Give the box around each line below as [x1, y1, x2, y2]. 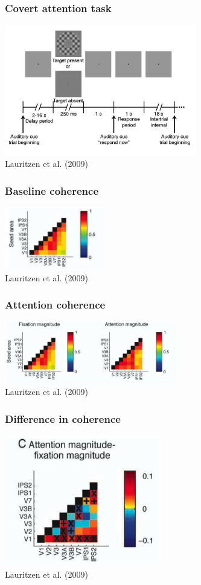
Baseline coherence [5, 183, 99, 198]
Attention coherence [5, 297, 106, 312]
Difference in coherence [5, 411, 121, 426]
